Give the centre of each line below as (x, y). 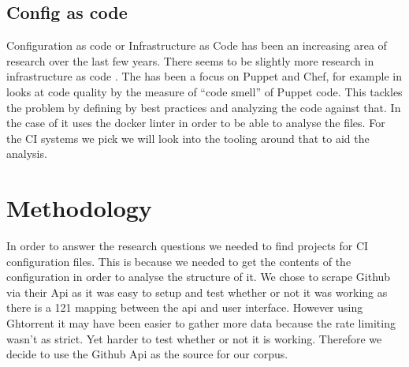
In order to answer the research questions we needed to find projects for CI (188, 246)
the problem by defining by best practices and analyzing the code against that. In (204, 107)
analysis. (27, 154)
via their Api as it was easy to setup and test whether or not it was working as (197, 292)
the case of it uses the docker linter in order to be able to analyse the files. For (196, 123)
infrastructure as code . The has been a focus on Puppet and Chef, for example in (204, 76)
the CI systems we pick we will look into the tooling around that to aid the (188, 138)
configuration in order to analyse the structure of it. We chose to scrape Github (199, 277)
